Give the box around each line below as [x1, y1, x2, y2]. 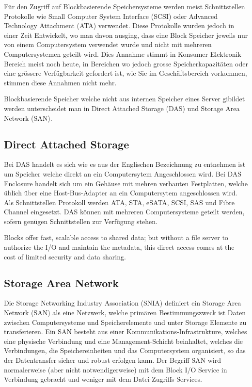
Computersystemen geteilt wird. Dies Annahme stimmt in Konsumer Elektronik [4, 48, 241, 59]
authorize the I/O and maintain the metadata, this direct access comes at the [4, 242, 235, 252]
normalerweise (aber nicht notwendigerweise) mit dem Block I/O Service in [4, 364, 227, 374]
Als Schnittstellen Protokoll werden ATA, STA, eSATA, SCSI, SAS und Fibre [4, 197, 235, 207]
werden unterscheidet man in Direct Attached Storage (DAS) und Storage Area [4, 103, 240, 113]
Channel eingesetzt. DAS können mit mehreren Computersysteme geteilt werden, [4, 207, 245, 217]
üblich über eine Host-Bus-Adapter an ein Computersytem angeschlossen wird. [4, 188, 237, 198]
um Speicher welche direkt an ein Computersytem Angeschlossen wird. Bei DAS [4, 168, 242, 178]
